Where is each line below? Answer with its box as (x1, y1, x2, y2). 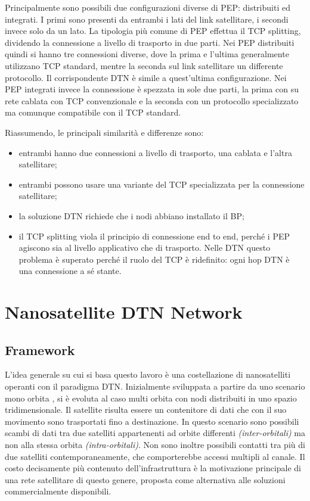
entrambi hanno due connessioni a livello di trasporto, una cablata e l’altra (18, 146, 292, 158)
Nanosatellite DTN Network (5, 300, 243, 324)
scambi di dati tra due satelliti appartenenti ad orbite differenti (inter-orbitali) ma (5, 427, 306, 439)
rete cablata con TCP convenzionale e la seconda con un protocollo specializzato (5, 94, 299, 107)
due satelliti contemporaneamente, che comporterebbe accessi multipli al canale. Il (5, 450, 305, 462)
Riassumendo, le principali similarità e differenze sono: (5, 126, 204, 138)
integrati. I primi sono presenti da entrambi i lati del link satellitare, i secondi (5, 13, 289, 25)
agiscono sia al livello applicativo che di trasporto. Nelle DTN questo (18, 241, 271, 254)
